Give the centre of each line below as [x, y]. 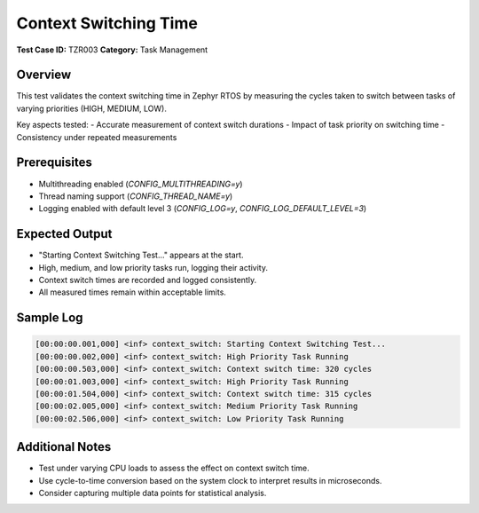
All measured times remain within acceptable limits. [132, 292]
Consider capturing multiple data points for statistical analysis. [153, 493]
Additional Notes [64, 447]
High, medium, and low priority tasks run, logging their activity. [153, 267]
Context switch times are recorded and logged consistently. [148, 280]
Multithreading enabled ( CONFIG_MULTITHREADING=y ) [141, 184]
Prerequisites [54, 163]
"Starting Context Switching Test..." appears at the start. [141, 255]
